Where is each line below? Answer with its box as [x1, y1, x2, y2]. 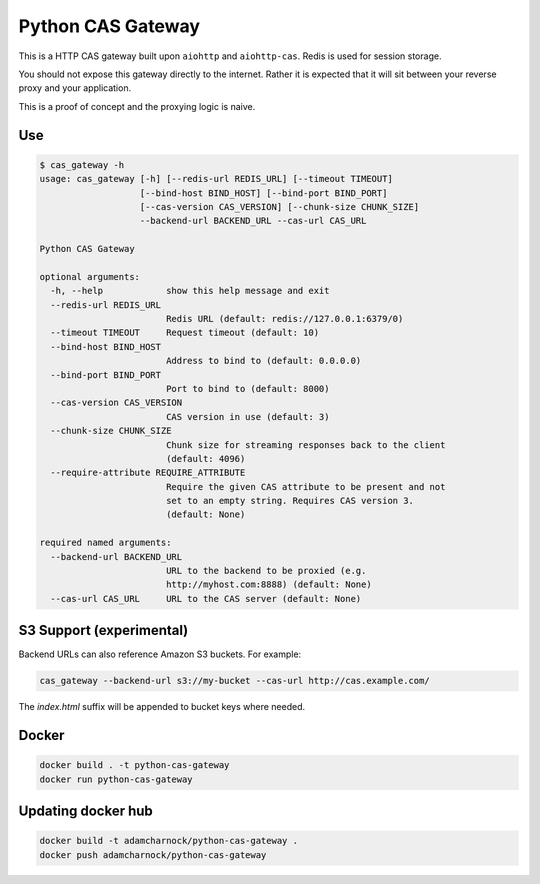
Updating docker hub [18, 803, 154, 820]
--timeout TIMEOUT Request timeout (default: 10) [50, 327, 320, 339]
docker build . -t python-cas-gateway [39, 760, 230, 771]
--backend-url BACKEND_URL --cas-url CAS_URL [139, 215, 367, 227]
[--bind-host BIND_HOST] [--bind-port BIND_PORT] [139, 187, 388, 199]
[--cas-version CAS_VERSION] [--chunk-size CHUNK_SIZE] [139, 201, 420, 212]
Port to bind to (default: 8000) [165, 383, 330, 394]
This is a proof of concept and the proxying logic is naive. [18, 100, 256, 112]
